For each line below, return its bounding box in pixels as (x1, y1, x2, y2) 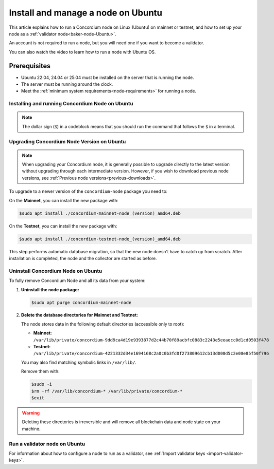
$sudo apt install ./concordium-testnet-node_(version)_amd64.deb (19, 236, 181, 242)
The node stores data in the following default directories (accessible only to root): (21, 321, 185, 327)
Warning (22, 410, 40, 416)
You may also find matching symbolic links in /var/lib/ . (21, 359, 137, 365)
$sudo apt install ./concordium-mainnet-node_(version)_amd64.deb (19, 210, 181, 216)
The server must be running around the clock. (21, 81, 113, 87)
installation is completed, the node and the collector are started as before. (9, 255, 157, 261)
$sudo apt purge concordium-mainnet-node (31, 300, 132, 305)
